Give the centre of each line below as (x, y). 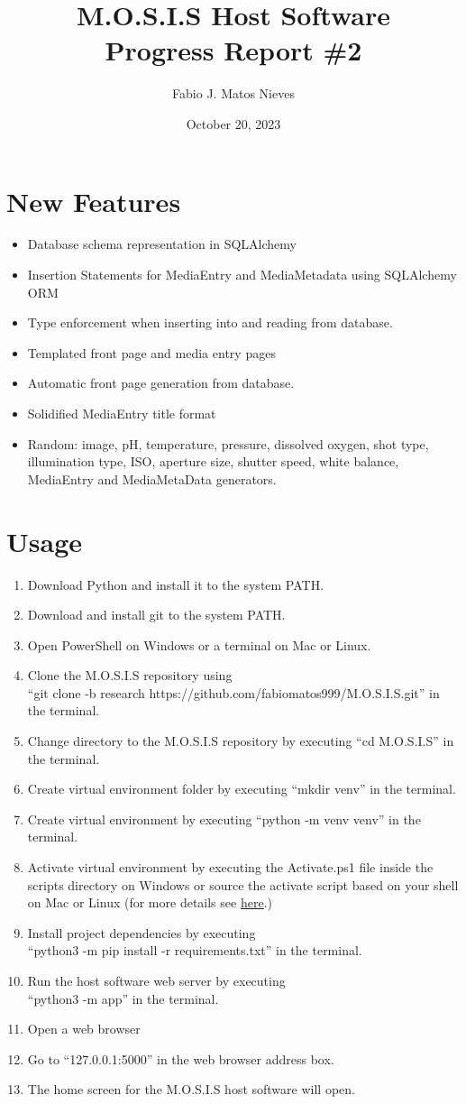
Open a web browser (84, 1029)
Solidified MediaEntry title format (122, 413)
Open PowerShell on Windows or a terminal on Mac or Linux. (199, 644)
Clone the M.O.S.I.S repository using (130, 675)
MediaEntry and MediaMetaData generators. (152, 478)
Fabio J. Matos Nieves (233, 93)
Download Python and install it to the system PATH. (176, 584)
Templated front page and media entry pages (151, 352)
